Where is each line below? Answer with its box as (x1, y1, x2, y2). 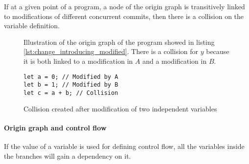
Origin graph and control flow (4, 122, 107, 132)
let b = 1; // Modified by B (23, 81, 118, 89)
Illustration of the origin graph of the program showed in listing (23, 36, 215, 47)
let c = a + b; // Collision (23, 89, 118, 96)
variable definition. (4, 20, 60, 31)
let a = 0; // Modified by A (23, 73, 118, 80)
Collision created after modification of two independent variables (23, 103, 217, 113)
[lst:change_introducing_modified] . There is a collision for (23, 46, 199, 56)
